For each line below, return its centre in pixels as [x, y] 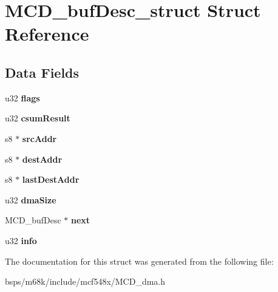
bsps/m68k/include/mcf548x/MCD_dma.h [85, 281]
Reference [47, 34]
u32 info [21, 240]
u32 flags [22, 97]
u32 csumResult [38, 118]
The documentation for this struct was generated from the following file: [139, 261]
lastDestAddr [51, 179]
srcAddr [39, 138]
